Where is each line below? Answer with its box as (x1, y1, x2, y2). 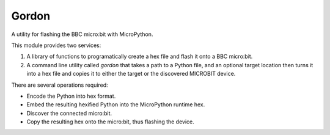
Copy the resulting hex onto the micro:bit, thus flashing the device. (26, 118, 195, 125)
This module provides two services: (11, 42, 101, 49)
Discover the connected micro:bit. (26, 109, 112, 117)
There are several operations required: (11, 81, 108, 89)
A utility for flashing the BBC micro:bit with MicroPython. (11, 31, 153, 38)
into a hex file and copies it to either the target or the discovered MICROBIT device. (26, 70, 236, 78)
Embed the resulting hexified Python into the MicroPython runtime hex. (26, 101, 205, 108)
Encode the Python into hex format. (26, 92, 116, 100)
